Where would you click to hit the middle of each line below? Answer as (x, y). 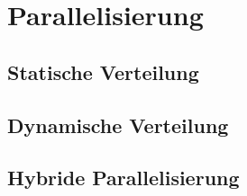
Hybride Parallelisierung (123, 178)
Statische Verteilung (103, 71)
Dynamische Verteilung (118, 125)
